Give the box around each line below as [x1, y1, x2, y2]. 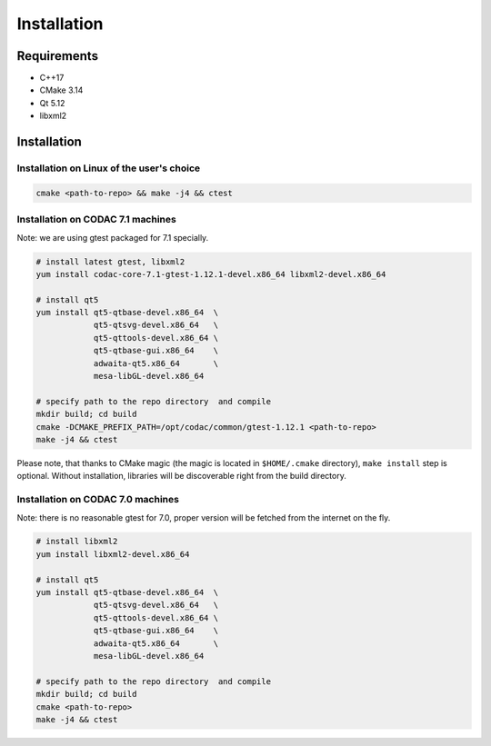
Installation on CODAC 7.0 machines [16, 493, 179, 506]
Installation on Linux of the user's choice [16, 162, 201, 174]
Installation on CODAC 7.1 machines [16, 214, 176, 226]
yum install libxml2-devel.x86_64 [35, 549, 190, 559]
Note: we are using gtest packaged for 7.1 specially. [16, 232, 209, 243]
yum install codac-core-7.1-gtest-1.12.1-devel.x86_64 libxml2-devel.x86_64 [35, 269, 386, 279]
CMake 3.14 [39, 85, 84, 95]
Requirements [16, 48, 99, 64]
